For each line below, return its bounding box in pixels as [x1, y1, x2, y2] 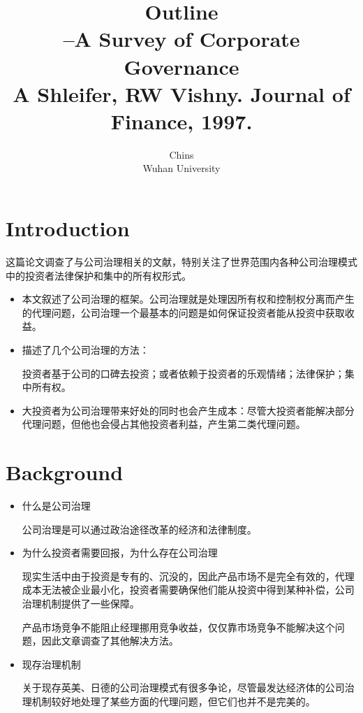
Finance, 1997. [110, 106, 253, 135]
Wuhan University [142, 161, 221, 175]
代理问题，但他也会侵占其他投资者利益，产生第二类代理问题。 [22, 417, 306, 431]
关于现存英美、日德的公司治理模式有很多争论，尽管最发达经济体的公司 [22, 680, 345, 695]
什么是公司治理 [22, 498, 91, 513]
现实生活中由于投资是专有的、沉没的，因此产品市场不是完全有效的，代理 [22, 568, 355, 583]
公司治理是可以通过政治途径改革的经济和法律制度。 [22, 521, 257, 536]
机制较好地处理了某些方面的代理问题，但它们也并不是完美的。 [31, 694, 316, 708]
